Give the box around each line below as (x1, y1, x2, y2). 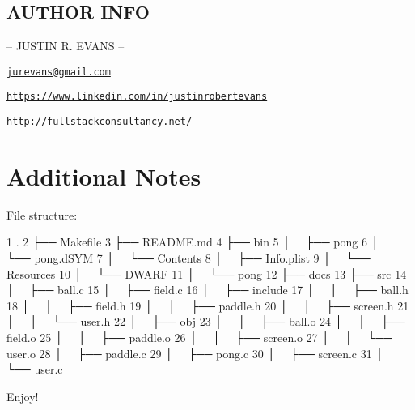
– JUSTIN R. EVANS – (6, 37, 125, 54)
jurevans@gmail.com (6, 66, 111, 78)
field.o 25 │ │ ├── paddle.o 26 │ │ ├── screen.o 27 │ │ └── (6, 329, 392, 346)
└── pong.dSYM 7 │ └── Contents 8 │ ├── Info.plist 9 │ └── (6, 250, 371, 267)
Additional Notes (6, 159, 201, 192)
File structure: (6, 206, 78, 223)
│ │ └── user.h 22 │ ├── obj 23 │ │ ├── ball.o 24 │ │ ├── (6, 313, 405, 330)
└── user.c (6, 361, 63, 378)
